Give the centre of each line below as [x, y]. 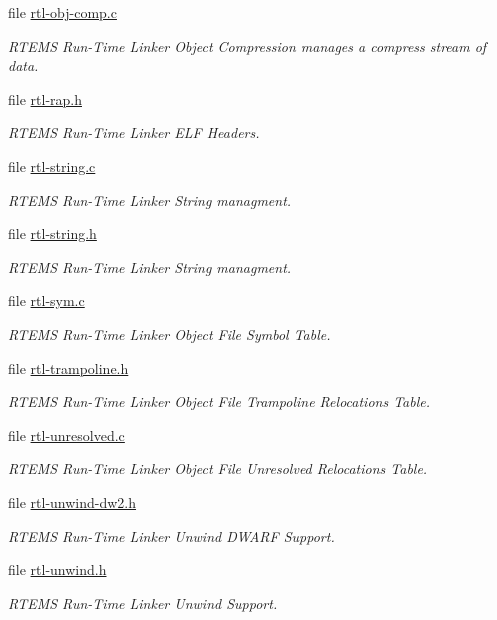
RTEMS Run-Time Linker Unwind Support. [143, 602]
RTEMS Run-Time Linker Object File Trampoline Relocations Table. [219, 401]
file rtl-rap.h [45, 98]
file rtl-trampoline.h [68, 367]
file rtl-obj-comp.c [62, 12]
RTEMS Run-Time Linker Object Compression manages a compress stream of [247, 45]
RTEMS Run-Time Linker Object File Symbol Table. [169, 333]
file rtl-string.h [52, 233]
